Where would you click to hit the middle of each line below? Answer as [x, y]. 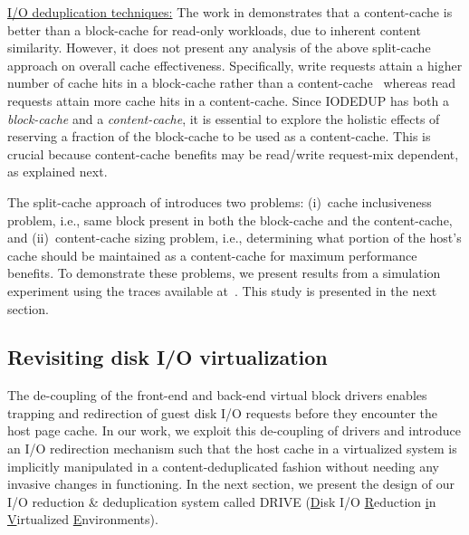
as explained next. [57, 172]
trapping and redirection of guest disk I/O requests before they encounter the [223, 412]
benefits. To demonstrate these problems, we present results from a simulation [224, 273]
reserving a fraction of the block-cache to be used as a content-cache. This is [219, 136]
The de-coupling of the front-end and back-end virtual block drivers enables [217, 395]
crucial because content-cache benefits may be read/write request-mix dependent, [233, 153]
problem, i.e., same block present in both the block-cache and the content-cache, [230, 220]
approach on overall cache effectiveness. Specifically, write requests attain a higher [235, 65]
